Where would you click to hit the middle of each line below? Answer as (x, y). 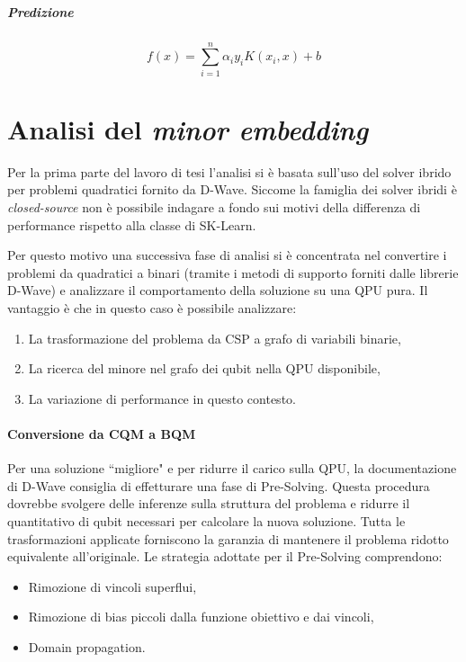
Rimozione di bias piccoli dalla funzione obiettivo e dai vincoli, (201, 617)
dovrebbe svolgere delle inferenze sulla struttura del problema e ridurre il (209, 503)
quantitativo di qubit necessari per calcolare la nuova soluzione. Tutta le (206, 520)
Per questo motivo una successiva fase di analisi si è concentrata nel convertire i (227, 255)
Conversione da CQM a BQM (102, 433)
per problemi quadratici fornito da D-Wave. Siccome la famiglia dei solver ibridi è (232, 189)
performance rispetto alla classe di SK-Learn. (132, 224)
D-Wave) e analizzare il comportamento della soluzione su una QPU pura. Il (218, 290)
